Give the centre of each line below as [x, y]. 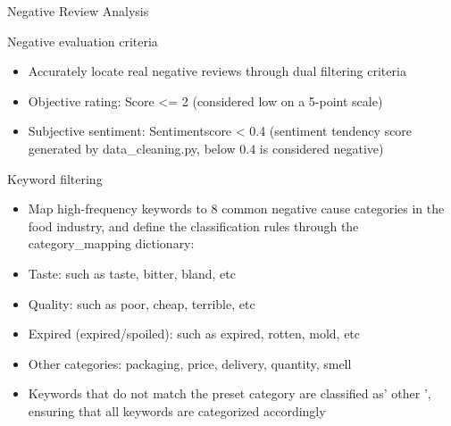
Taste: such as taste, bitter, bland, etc [132, 273]
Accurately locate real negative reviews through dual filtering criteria [217, 71]
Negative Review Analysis [78, 11]
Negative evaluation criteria [83, 41]
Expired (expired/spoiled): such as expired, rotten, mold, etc [194, 334]
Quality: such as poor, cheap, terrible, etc [142, 303]
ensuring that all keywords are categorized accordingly [177, 410]
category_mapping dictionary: [111, 243]
